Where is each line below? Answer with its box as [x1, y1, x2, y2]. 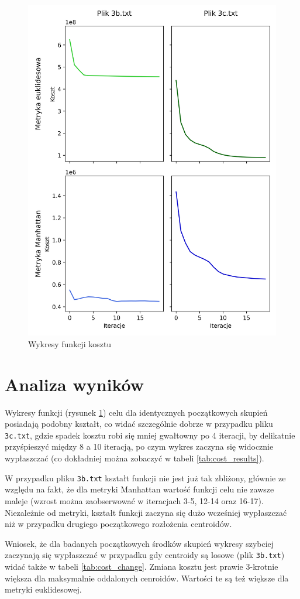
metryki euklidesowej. [5, 583, 82, 595]
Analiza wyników [5, 372, 144, 396]
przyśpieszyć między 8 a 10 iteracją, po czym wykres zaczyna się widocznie [5, 440, 274, 453]
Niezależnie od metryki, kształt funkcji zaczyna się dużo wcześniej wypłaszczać [5, 506, 287, 518]
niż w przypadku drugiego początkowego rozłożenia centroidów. [5, 518, 232, 530]
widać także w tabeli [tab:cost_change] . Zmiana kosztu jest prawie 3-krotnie [5, 560, 278, 572]
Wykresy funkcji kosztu [28, 337, 112, 350]
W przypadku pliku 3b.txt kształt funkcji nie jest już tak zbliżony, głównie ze [5, 471, 286, 484]
